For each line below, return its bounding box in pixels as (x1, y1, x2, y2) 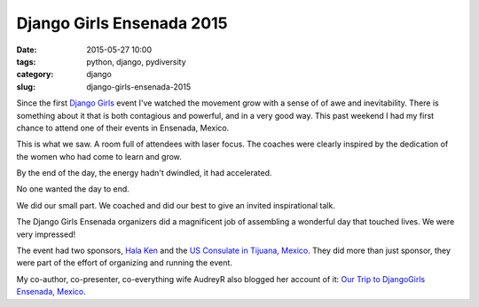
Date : (16, 44, 37, 55)
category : (16, 69, 54, 80)
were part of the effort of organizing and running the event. (16, 257, 232, 268)
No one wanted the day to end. (16, 184, 130, 194)
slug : (16, 81, 35, 92)
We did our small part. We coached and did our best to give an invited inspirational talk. (16, 200, 336, 210)
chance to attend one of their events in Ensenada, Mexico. (16, 122, 230, 133)
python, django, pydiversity (86, 56, 186, 67)
